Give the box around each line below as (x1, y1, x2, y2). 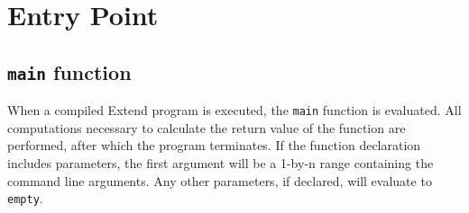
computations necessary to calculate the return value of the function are (7, 118, 406, 137)
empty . (7, 189, 43, 208)
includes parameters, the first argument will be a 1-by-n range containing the (7, 154, 434, 172)
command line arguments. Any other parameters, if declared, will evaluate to (7, 171, 432, 190)
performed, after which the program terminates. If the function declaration (7, 136, 421, 155)
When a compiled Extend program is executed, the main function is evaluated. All (7, 101, 462, 120)
